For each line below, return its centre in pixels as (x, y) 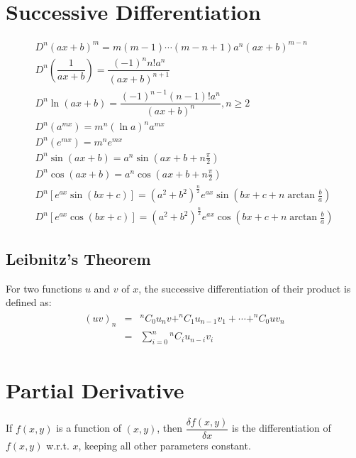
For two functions (44, 288)
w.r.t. (58, 446)
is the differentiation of (282, 428)
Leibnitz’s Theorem (78, 258)
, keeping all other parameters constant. (165, 446)
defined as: (29, 302)
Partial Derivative (95, 390)
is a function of (89, 428)
